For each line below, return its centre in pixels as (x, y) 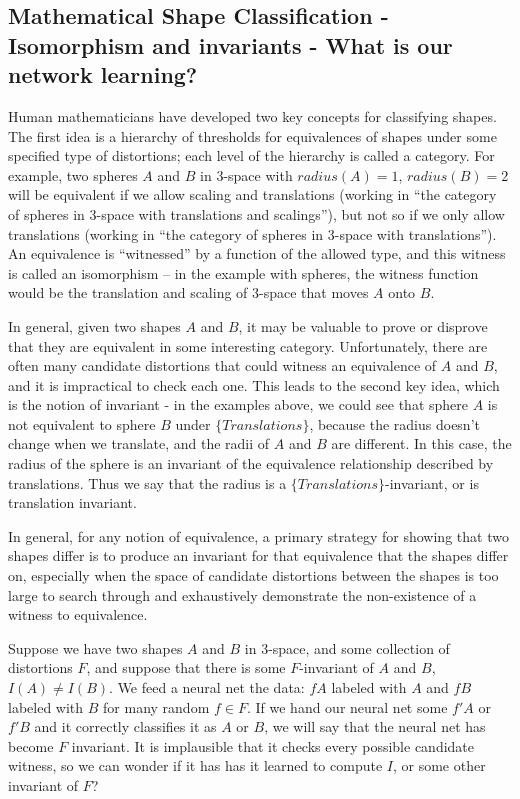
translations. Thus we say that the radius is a (147, 482)
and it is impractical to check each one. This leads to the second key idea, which (254, 384)
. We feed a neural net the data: (207, 687)
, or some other (439, 765)
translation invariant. (72, 502)
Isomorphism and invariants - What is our (230, 44)
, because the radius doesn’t (394, 423)
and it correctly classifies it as (125, 726)
